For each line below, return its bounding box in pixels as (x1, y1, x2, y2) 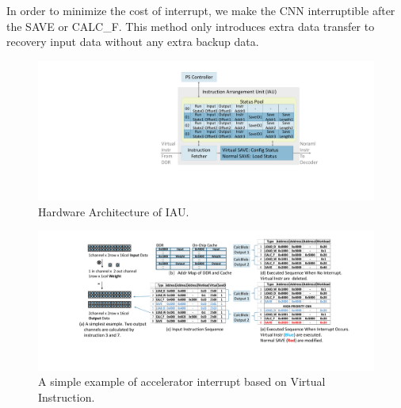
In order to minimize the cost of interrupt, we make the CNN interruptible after (6, 2, 395, 18)
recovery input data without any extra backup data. (6, 33, 259, 50)
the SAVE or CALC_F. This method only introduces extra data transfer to (6, 17, 375, 34)
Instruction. (38, 388, 95, 405)
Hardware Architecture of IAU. (38, 203, 189, 219)
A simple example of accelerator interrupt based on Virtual (38, 373, 326, 390)
